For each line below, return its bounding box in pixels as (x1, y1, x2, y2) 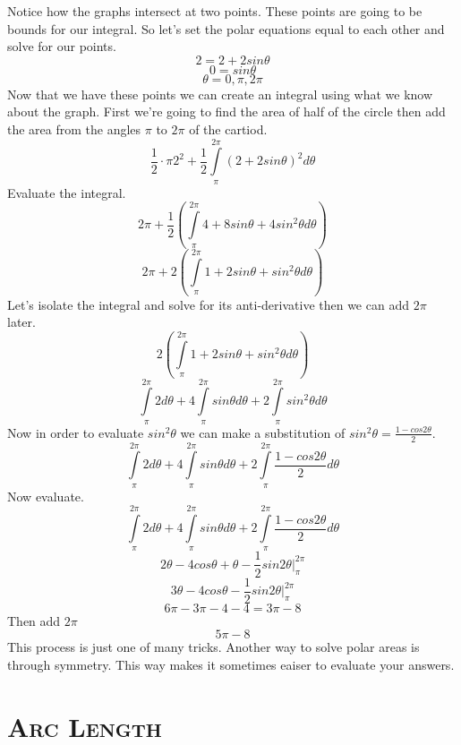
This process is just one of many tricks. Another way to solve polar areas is (7, 638, 420, 656)
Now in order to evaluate (7, 423, 144, 441)
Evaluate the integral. (7, 183, 126, 201)
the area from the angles (7, 119, 141, 138)
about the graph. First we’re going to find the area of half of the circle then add (7, 102, 446, 121)
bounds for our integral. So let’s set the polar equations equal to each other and (7, 19, 445, 38)
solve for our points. (7, 37, 116, 56)
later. (7, 313, 36, 331)
